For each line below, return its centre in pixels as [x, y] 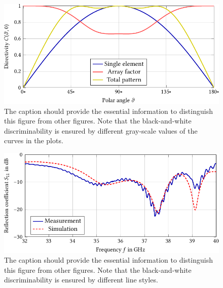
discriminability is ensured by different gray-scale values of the [101, 130]
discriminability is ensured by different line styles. [81, 280]
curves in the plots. [34, 140]
